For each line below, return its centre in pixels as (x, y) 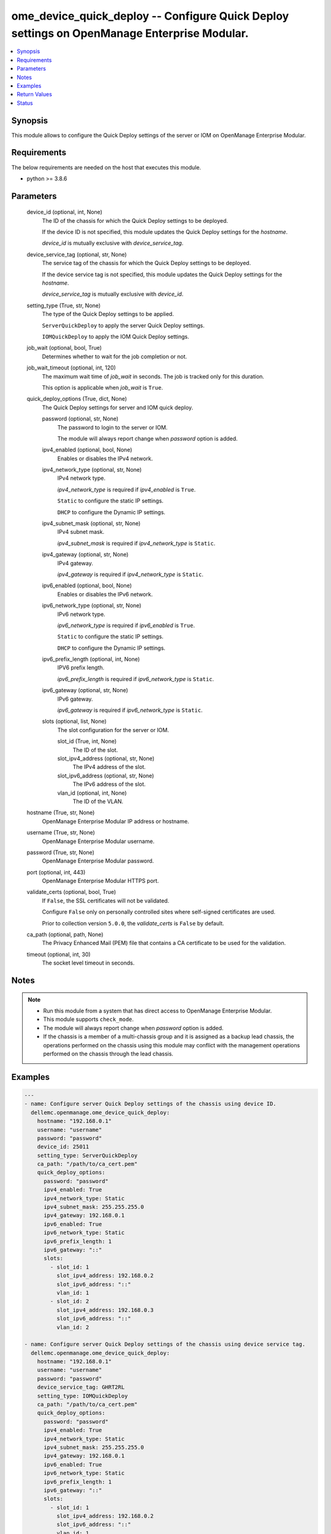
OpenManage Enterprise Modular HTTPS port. (101, 881)
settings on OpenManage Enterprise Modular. (130, 33)
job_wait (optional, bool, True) (64, 348)
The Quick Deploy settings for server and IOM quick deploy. (117, 407)
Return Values (34, 94)
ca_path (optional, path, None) (65, 935)
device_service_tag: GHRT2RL (81, 1387)
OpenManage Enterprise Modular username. (98, 841)
